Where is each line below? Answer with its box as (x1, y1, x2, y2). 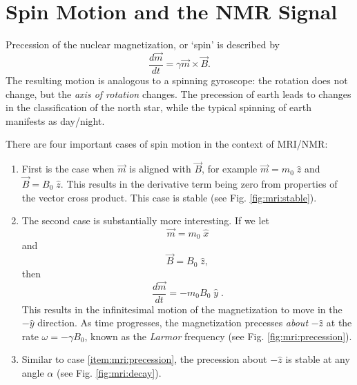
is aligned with (129, 161, 191, 176)
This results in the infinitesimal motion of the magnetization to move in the (21, 302, 342, 316)
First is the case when (21, 161, 115, 176)
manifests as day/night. (6, 113, 105, 128)
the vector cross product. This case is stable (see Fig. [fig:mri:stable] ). (21, 190, 317, 204)
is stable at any (285, 352, 350, 366)
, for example (202, 161, 258, 176)
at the (326, 315, 352, 330)
